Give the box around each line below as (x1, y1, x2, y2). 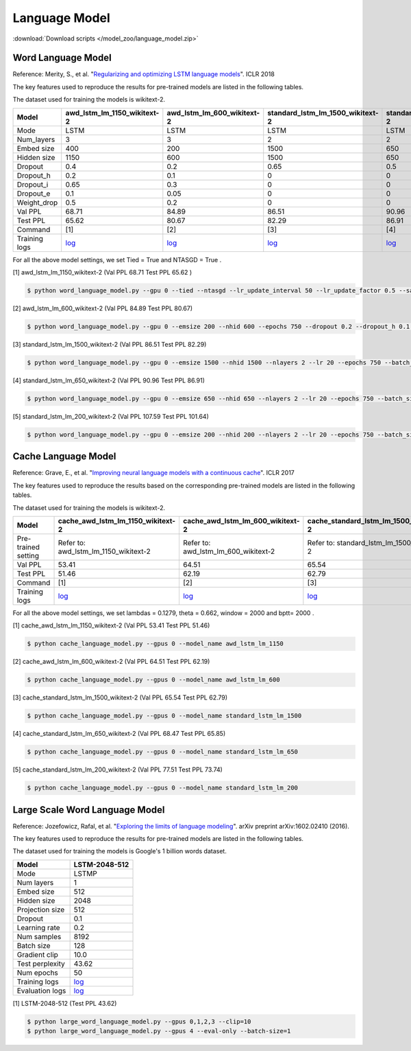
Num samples (16, 932, 62, 941)
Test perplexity (16, 958, 65, 968)
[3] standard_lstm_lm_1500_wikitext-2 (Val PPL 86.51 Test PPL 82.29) (12, 340, 207, 348)
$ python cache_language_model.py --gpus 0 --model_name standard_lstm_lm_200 (27, 784, 298, 792)
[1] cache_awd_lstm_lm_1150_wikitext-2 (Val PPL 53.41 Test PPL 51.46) (12, 621, 210, 630)
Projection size (16, 905, 65, 914)
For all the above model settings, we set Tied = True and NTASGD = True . (12, 255, 222, 264)
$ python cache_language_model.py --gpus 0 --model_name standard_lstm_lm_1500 (27, 712, 302, 720)
